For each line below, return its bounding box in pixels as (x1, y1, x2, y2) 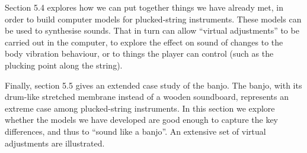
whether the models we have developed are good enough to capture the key (5, 113, 278, 126)
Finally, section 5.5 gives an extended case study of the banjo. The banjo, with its (5, 79, 302, 91)
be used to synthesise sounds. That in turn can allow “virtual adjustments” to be (5, 24, 299, 37)
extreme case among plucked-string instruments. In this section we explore (5, 102, 275, 114)
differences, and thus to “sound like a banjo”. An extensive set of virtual (5, 125, 266, 137)
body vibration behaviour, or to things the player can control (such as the (5, 47, 274, 60)
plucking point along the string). (5, 58, 123, 71)
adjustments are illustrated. (5, 136, 105, 149)
